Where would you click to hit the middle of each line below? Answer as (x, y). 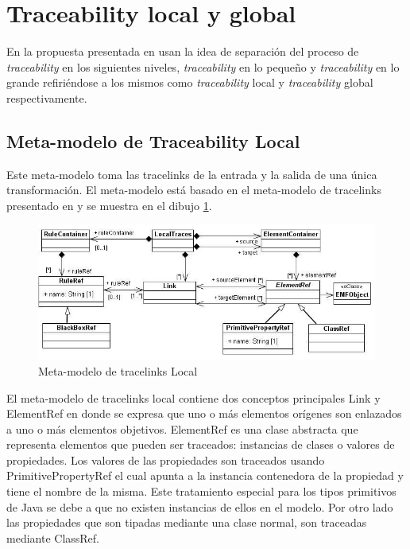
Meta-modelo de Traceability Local (153, 140)
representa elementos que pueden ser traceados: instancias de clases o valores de (201, 444)
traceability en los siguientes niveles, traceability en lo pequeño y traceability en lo (203, 66)
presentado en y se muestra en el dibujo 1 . (109, 205)
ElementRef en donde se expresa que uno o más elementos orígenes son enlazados (204, 413)
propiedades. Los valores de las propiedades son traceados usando (166, 459)
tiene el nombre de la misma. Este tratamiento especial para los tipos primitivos (201, 491)
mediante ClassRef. (53, 537)
